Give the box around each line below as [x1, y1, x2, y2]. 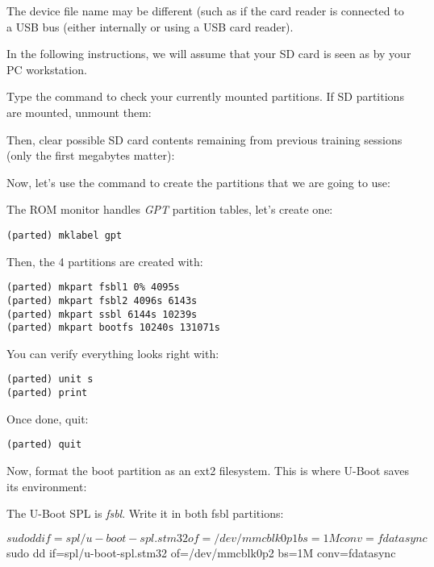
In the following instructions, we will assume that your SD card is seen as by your [6, 45, 411, 62]
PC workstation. [6, 60, 87, 77]
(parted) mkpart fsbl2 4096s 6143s [6, 294, 198, 306]
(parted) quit [6, 439, 82, 451]
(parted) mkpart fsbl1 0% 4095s [6, 281, 180, 294]
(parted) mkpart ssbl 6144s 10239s [6, 308, 198, 320]
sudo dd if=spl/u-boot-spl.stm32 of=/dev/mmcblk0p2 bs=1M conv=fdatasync [6, 544, 396, 561]
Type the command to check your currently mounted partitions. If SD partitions [6, 88, 404, 105]
